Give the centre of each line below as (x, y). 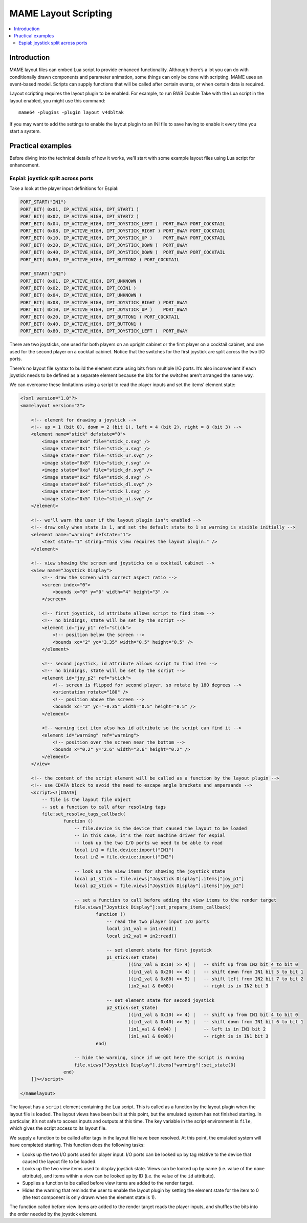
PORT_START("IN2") (43, 274)
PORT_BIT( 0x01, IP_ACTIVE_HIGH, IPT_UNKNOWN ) (81, 281)
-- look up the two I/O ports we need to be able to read (148, 843)
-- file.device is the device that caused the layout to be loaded (161, 828)
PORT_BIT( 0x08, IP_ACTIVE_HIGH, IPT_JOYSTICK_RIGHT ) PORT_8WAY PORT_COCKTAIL (123, 231)
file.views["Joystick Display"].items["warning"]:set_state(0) (155, 1065)
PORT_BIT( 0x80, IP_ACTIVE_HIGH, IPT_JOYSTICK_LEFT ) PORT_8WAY (104, 331)
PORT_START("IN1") (43, 202)
